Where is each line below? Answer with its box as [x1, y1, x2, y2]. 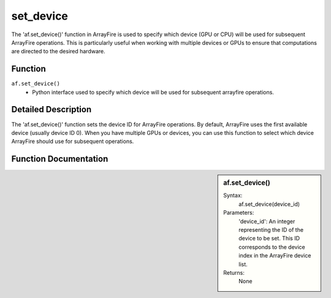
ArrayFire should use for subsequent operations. [11, 138, 134, 145]
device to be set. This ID [238, 235, 300, 242]
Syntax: [223, 192, 243, 199]
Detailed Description [11, 104, 92, 115]
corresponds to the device [238, 243, 306, 251]
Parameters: [223, 209, 254, 216]
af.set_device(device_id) [238, 200, 300, 208]
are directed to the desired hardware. [11, 48, 105, 55]
